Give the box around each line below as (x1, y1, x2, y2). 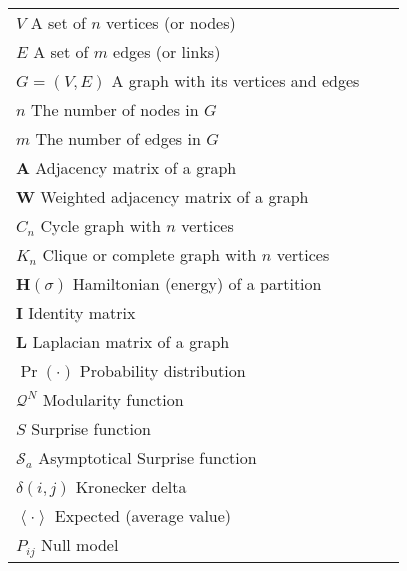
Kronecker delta (75, 475, 187, 498)
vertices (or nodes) (106, 11, 236, 34)
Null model (40, 533, 119, 556)
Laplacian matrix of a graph (32, 330, 230, 353)
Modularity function (42, 388, 184, 411)
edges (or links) (113, 40, 221, 63)
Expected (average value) (54, 504, 232, 527)
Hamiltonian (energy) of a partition (72, 272, 322, 295)
